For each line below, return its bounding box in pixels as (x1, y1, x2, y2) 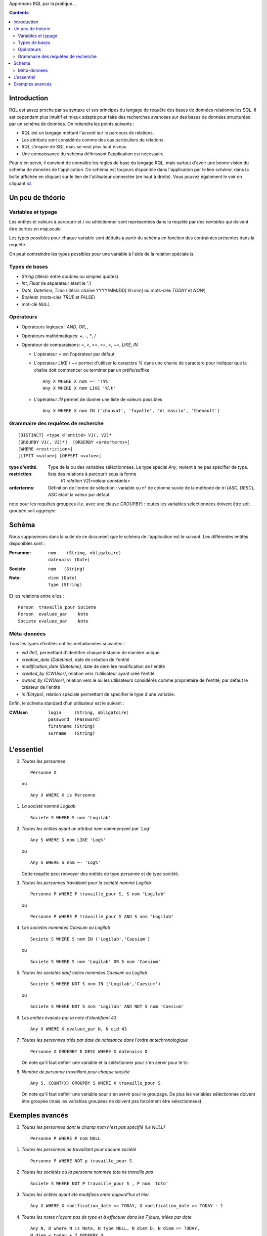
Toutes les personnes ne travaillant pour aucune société (21, 1147, 136, 1152)
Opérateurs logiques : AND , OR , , (21, 324, 89, 330)
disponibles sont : (9, 540, 45, 546)
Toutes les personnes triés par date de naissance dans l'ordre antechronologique (21, 1037, 188, 1043)
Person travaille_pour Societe (18, 605, 96, 610)
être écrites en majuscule (9, 225, 61, 232)
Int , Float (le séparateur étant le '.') (21, 280, 91, 286)
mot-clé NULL (21, 301, 50, 307)
